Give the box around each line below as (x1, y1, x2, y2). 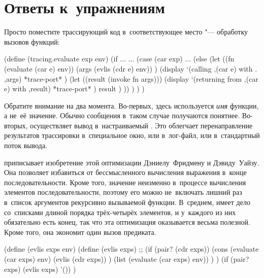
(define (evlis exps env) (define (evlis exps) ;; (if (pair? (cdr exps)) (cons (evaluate (4, 244, 259, 254)
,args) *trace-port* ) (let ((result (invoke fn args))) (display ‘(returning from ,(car (4, 73, 258, 84)
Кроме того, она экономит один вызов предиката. (4, 226, 156, 237)
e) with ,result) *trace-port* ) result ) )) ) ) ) (4, 83, 145, 94)
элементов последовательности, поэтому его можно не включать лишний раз (4, 187, 242, 197)
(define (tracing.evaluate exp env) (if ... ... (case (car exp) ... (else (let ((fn (4, 53, 235, 64)
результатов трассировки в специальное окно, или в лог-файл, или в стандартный (4, 130, 260, 141)
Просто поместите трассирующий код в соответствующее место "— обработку (4, 26, 248, 37)
